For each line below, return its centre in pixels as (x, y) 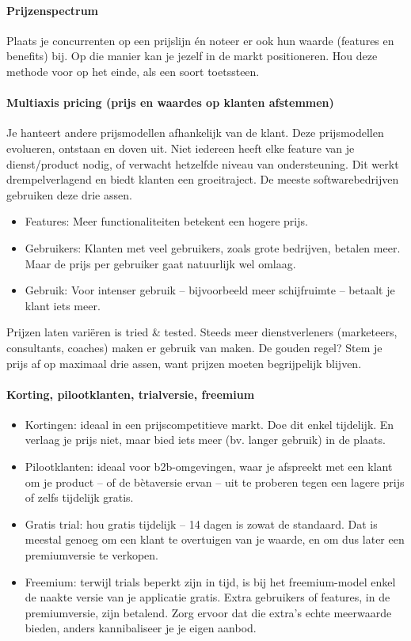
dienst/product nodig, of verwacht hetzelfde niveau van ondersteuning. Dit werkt (203, 163)
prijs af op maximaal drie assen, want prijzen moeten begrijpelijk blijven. (184, 363)
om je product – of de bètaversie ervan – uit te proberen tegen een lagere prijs (215, 482)
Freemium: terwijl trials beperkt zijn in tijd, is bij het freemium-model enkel (210, 581)
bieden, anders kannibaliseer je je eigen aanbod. (141, 628)
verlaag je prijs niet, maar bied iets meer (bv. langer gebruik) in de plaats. (205, 440)
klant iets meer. (63, 305)
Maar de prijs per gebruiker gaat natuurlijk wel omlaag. (160, 263)
